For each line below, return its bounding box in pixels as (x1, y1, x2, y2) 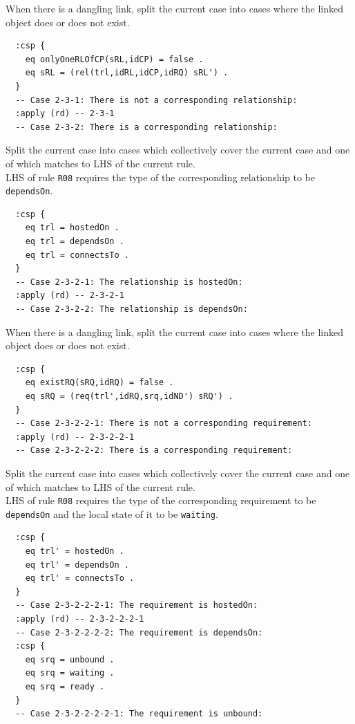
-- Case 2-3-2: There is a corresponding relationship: (15, 122, 278, 132)
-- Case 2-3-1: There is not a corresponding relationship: (15, 95, 298, 105)
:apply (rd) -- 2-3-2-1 (15, 290, 124, 301)
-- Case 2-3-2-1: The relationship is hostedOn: (15, 277, 243, 287)
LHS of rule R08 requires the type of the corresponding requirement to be (6, 493, 316, 508)
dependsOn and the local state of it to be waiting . (6, 506, 218, 521)
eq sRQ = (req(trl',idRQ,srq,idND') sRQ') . (25, 391, 233, 401)
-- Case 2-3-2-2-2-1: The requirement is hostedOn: (15, 600, 258, 611)
